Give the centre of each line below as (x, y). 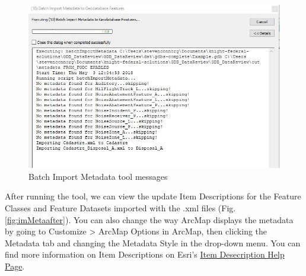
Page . (15, 266)
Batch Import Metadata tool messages (98, 176)
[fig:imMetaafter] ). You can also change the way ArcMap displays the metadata (149, 219)
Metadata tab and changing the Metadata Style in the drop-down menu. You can (153, 242)
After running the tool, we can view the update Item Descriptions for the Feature (153, 196)
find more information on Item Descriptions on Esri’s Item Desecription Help (145, 254)
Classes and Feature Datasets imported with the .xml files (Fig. (120, 208)
